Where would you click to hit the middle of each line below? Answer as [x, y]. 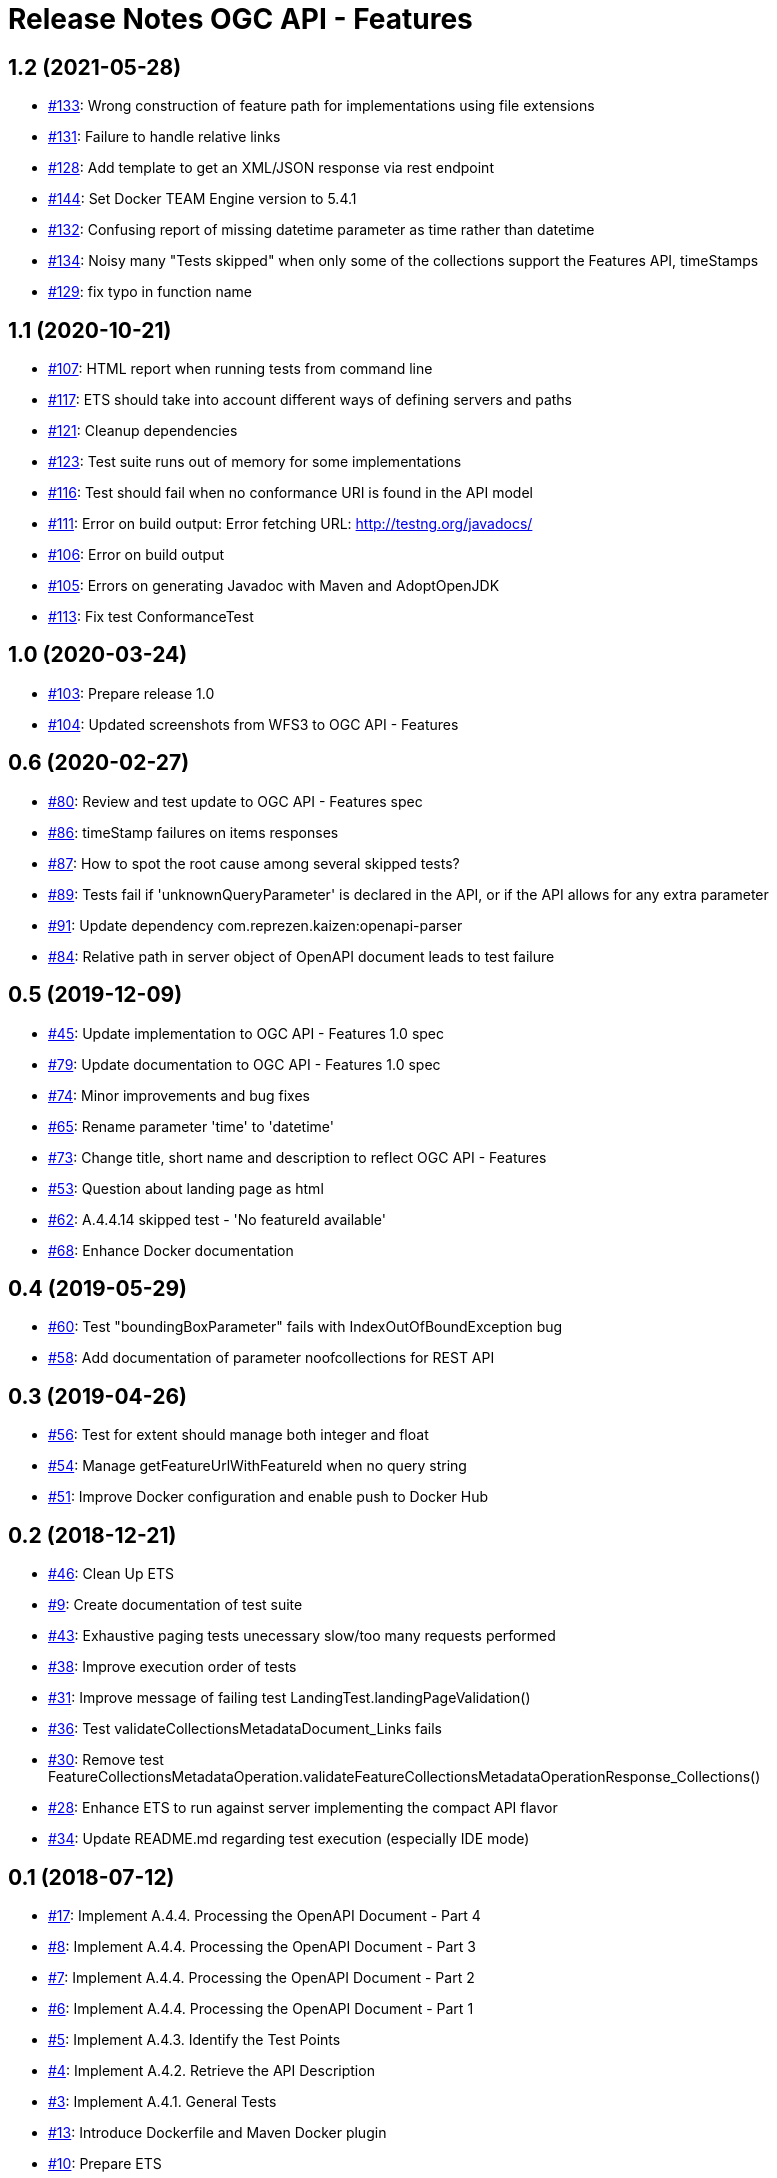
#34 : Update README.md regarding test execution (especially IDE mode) [289, 1839]
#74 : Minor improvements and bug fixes [179, 1095]
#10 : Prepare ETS [105, 2163]
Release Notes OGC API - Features [240, 19]
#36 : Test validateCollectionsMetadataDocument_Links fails [245, 1729]
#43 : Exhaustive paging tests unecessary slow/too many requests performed [302, 1636]
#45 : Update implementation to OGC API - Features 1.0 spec [246, 1033]
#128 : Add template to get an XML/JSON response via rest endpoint [271, 168]
